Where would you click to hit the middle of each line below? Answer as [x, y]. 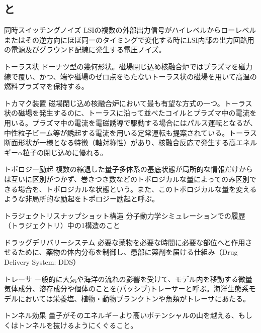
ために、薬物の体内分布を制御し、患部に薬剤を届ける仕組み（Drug [128, 252]
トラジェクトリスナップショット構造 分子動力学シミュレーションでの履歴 [125, 215]
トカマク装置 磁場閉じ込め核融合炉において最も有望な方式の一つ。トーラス [128, 103]
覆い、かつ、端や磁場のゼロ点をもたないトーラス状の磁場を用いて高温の [137, 76]
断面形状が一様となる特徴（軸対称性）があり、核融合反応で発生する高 [120, 142]
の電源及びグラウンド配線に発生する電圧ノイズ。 [85, 49]
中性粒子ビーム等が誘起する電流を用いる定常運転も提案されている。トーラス [130, 132]
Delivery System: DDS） [42, 262]
